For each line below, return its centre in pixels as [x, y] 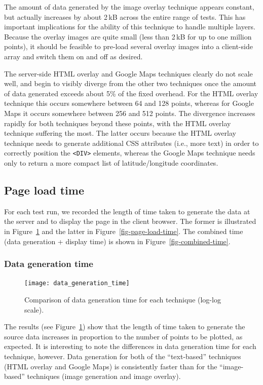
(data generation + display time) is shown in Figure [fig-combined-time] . [117, 241]
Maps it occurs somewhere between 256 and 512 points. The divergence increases [130, 113]
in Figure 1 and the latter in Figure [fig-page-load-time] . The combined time [124, 231]
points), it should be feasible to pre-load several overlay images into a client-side [128, 46]
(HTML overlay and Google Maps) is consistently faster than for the [111, 366]
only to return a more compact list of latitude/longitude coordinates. [111, 162]
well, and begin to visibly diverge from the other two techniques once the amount [130, 83]
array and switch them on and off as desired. [73, 56]
